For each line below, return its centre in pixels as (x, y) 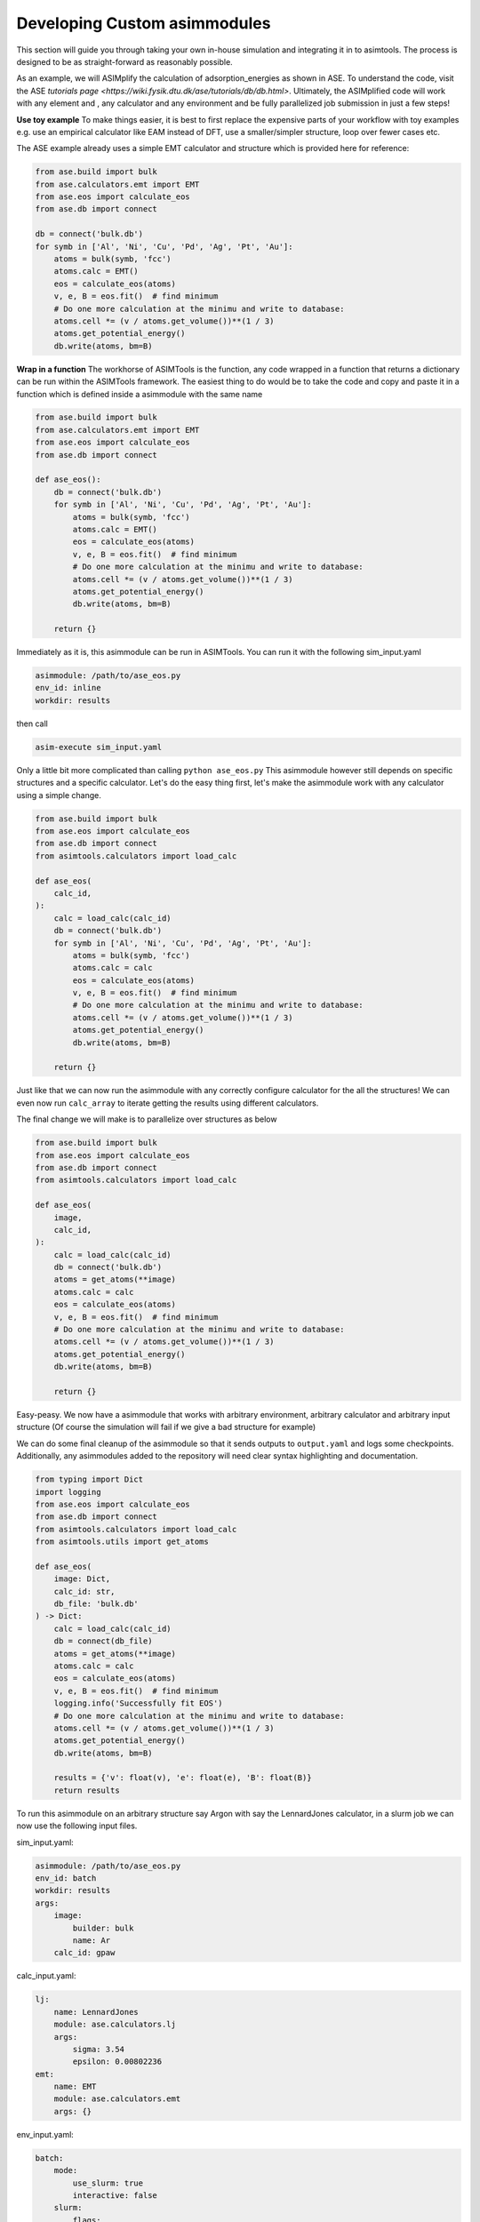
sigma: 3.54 (98, 2049)
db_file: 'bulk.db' (96, 1604)
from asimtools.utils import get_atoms (122, 1542)
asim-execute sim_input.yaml (99, 747)
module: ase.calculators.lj (115, 2025)
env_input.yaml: (45, 2134)
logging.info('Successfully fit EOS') (138, 1703)
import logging (68, 1492)
